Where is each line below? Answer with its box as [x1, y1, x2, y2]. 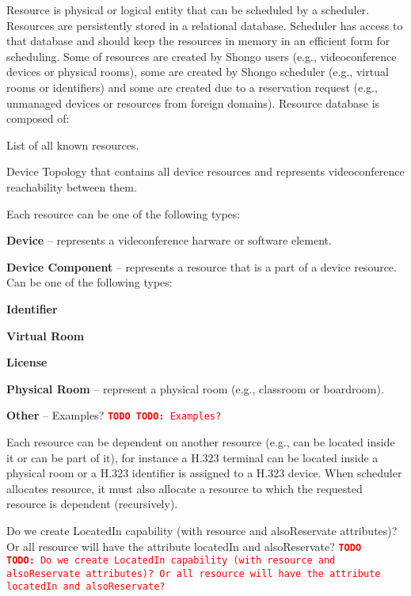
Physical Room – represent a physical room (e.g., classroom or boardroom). [6, 380, 384, 397]
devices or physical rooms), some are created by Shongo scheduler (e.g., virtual [6, 63, 389, 80]
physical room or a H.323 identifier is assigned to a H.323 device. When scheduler [6, 465, 402, 481]
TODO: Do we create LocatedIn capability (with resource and [6, 555, 336, 567]
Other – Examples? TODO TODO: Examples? [6, 407, 222, 423]
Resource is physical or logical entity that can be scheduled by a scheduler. [6, 2, 369, 17]
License [6, 354, 48, 370]
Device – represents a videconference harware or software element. [6, 232, 332, 249]
